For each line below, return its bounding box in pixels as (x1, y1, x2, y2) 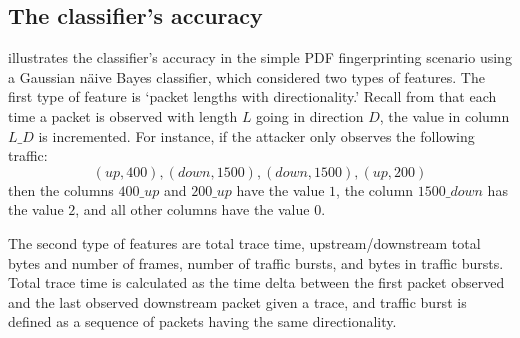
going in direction (256, 105, 364, 126)
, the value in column (379, 105, 510, 126)
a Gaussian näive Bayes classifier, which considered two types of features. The (8, 66, 485, 87)
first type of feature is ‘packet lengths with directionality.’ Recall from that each (8, 86, 497, 107)
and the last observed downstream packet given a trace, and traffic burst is (8, 291, 467, 312)
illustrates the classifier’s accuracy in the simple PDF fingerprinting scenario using (8, 47, 512, 68)
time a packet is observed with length (8, 105, 238, 126)
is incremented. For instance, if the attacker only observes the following (38, 125, 475, 146)
